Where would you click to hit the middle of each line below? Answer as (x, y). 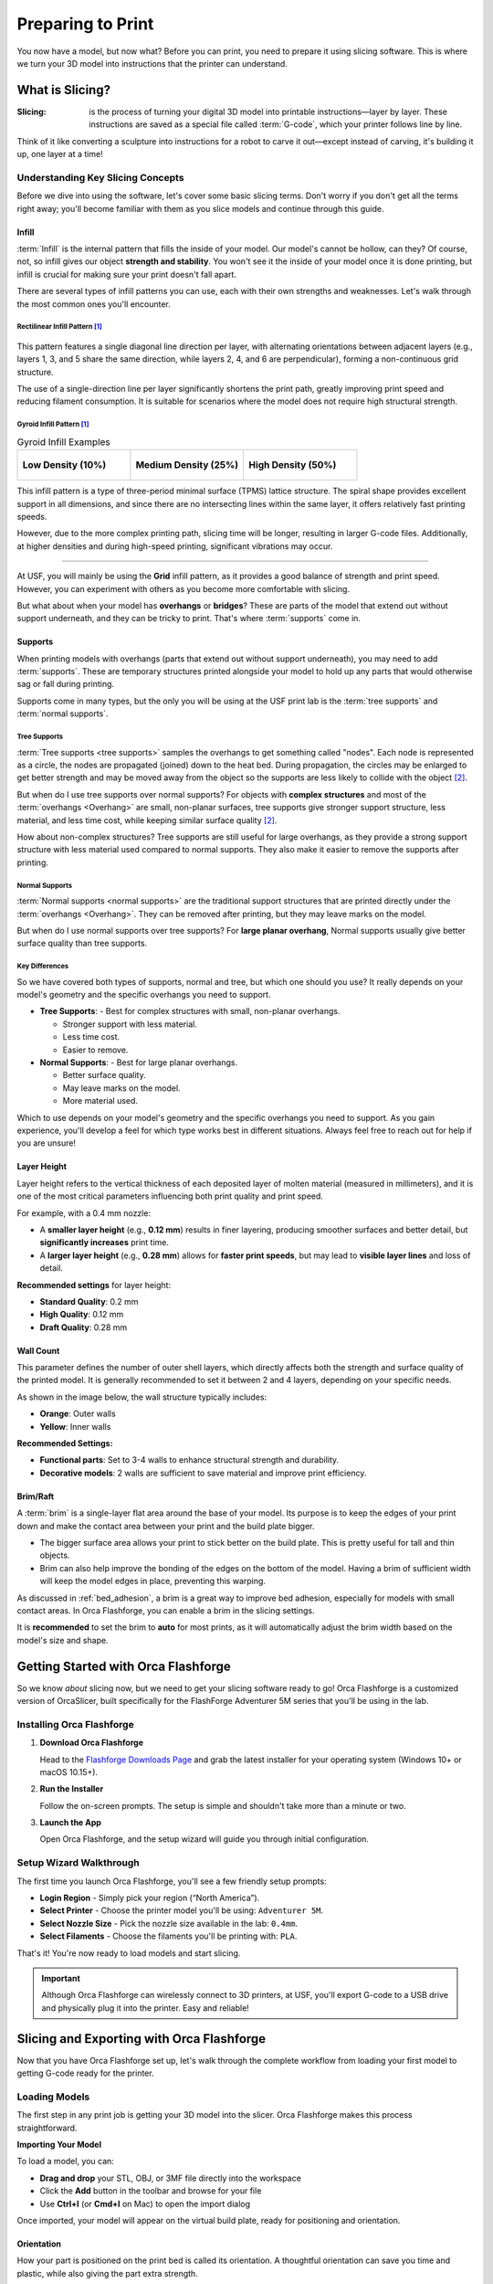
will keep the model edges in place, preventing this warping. (153, 1581)
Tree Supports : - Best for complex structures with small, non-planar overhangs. (190, 1011)
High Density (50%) (293, 465)
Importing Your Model (59, 2144)
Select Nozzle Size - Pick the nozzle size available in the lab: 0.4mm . (169, 1923)
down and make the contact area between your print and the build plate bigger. (166, 1526)
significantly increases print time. (104, 1242)
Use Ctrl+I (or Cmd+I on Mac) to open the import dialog (145, 2204)
